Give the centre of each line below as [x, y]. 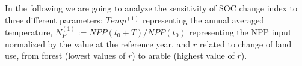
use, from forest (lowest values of [65, 55]
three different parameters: [54, 19]
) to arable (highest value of [183, 55]
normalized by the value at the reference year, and [98, 43]
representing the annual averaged [203, 19]
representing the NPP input [240, 32]
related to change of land [245, 43]
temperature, [29, 32]
